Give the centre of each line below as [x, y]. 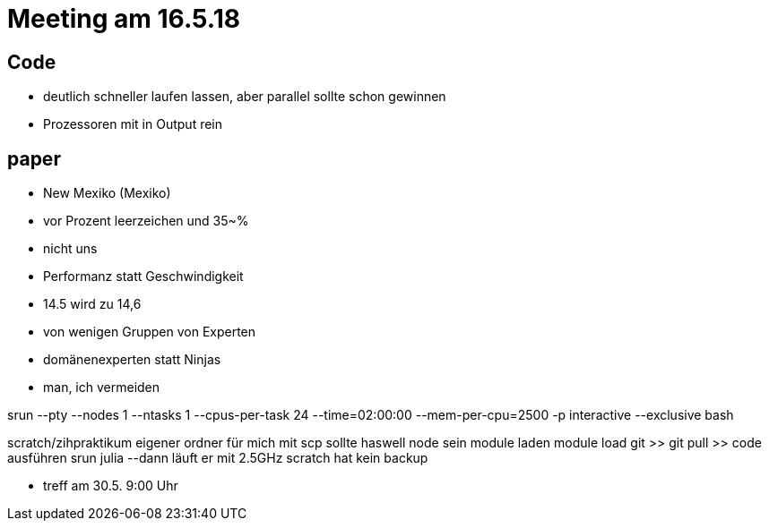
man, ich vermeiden [102, 387]
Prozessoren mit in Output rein [133, 124]
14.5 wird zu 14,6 [92, 304]
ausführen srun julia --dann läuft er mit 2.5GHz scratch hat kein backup [218, 458]
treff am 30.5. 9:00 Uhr [111, 486]
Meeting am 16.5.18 [124, 19]
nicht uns [70, 249]
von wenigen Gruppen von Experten [150, 332]
